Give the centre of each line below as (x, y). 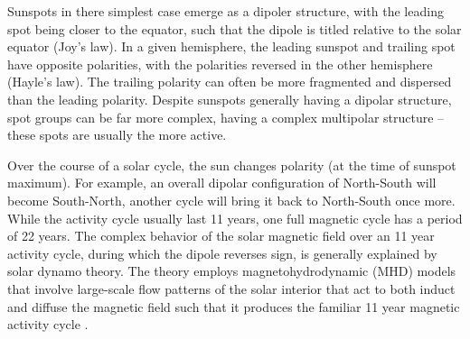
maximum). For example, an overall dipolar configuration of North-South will (222, 183)
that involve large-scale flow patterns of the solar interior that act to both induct (231, 288)
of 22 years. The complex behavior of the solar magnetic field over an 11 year (221, 236)
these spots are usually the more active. (117, 135)
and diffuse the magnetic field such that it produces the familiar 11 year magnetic (234, 306)
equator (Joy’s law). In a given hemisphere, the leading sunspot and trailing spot (231, 46)
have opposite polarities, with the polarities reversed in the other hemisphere (220, 64)
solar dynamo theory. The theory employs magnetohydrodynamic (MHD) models (232, 271)
